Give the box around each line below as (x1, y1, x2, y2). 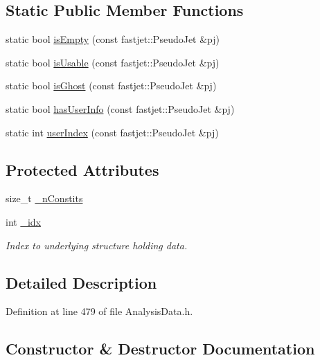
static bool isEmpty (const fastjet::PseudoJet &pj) (6, 32, 220, 46)
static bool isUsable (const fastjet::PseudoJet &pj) (6, 55, 220, 69)
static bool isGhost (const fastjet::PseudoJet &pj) (6, 78, 217, 93)
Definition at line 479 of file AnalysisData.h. (6, 304, 193, 318)
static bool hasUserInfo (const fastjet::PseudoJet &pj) (6, 101, 235, 116)
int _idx (6, 214, 41, 228)
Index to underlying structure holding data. (6, 237, 188, 252)
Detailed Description (6, 271, 157, 293)
